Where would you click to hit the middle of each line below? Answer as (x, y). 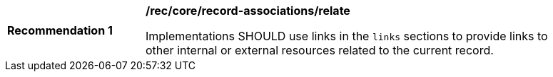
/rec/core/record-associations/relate (248, 11)
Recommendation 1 (60, 30)
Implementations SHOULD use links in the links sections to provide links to (347, 36)
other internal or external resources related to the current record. (320, 50)
